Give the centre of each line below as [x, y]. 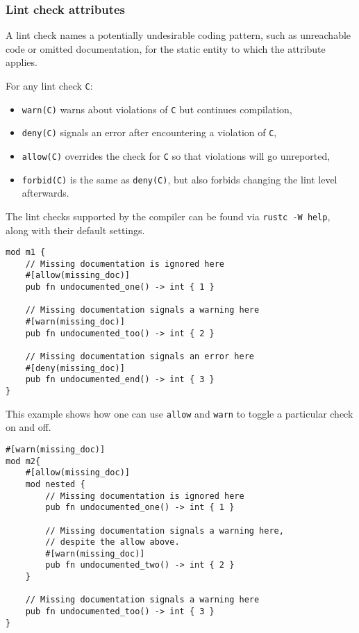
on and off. [28, 427]
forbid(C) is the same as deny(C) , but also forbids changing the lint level [179, 179]
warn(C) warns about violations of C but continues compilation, [157, 109]
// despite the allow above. [112, 542]
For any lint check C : [49, 85]
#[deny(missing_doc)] [75, 368]
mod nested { [55, 484]
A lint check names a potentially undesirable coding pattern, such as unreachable [178, 35]
